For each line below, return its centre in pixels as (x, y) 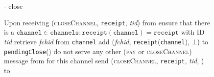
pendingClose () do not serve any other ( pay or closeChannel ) (98, 51)
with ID (193, 32)
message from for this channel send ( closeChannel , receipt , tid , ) (104, 61)
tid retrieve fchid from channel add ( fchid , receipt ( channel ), (97, 41)
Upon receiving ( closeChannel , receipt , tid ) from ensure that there (107, 22)
